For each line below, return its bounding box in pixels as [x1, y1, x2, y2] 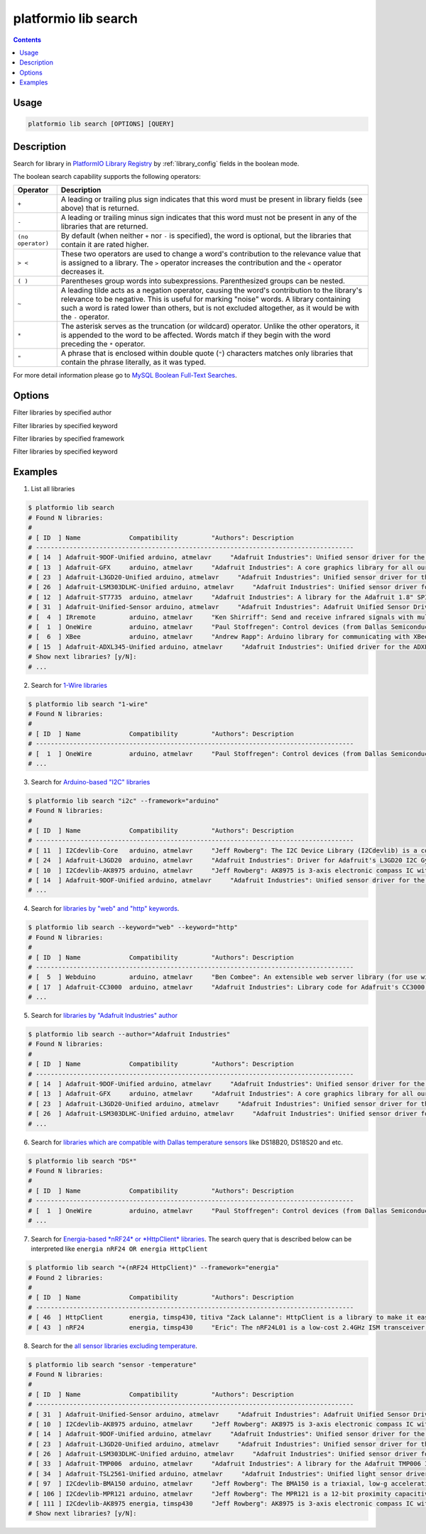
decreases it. [60, 267, 104, 277]
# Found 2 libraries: [28, 1273, 104, 1281]
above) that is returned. [60, 203, 140, 213]
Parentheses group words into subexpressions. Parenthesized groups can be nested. [60, 276, 346, 286]
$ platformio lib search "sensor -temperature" [28, 1360, 197, 1369]
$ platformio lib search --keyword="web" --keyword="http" [28, 924, 238, 931]
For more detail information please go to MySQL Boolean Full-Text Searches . [13, 371, 237, 380]
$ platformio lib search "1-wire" [28, 700, 148, 708]
